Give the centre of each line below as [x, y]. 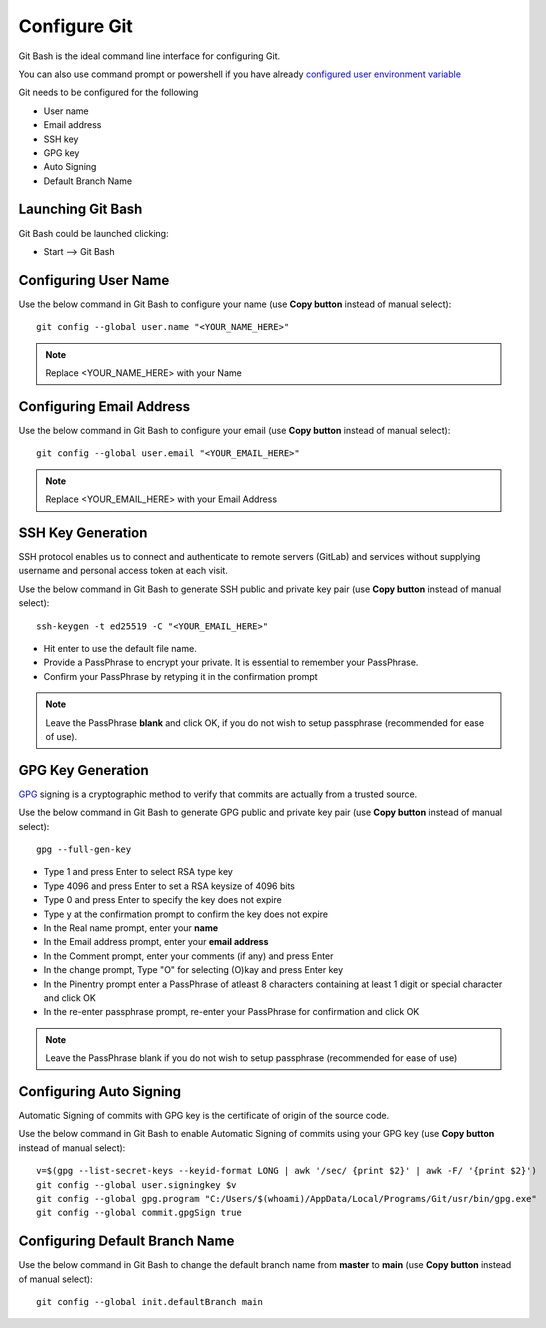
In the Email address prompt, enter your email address [156, 942]
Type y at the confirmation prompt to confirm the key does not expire [186, 914]
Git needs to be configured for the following [108, 92]
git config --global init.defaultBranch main [150, 1302]
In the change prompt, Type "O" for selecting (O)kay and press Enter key [193, 970]
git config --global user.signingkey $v [136, 1184]
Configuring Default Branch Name [126, 1241]
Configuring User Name [94, 280]
